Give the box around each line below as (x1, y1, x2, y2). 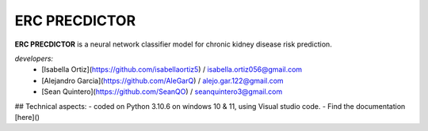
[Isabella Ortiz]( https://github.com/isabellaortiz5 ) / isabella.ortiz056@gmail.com (41, 65, 303, 74)
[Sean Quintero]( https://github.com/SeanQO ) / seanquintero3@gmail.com (41, 87, 283, 96)
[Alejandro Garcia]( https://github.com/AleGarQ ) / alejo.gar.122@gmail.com (41, 76, 285, 85)
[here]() (14, 112, 40, 122)
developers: (14, 54, 54, 63)
